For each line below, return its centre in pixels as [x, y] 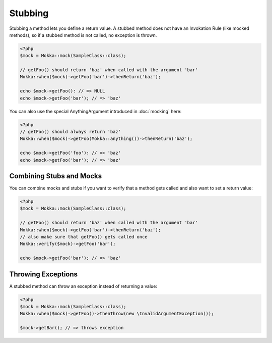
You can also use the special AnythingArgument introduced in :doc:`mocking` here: [95, 111]
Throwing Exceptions [44, 274]
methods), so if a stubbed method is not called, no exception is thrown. [83, 35]
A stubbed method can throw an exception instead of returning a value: [83, 286]
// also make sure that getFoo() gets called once [84, 237]
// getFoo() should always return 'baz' [70, 132]
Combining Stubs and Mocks [56, 176]
